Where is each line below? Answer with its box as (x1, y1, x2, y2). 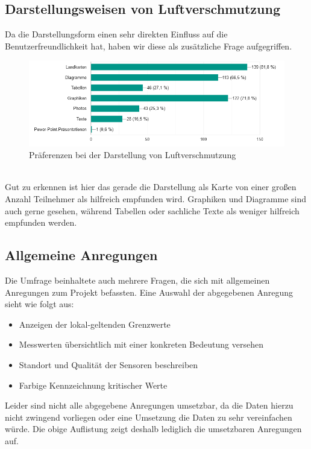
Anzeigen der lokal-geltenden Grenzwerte (19, 317, 171, 330)
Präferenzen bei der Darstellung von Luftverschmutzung (29, 148, 236, 161)
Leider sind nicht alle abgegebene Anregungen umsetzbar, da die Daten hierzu (5, 399, 294, 412)
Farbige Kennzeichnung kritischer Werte (19, 378, 168, 391)
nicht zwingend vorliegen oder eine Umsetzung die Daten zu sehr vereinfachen (5, 410, 292, 423)
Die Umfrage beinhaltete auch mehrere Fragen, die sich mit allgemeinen (5, 273, 270, 286)
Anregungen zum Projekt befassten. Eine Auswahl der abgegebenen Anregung (5, 285, 293, 298)
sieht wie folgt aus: (5, 298, 74, 310)
